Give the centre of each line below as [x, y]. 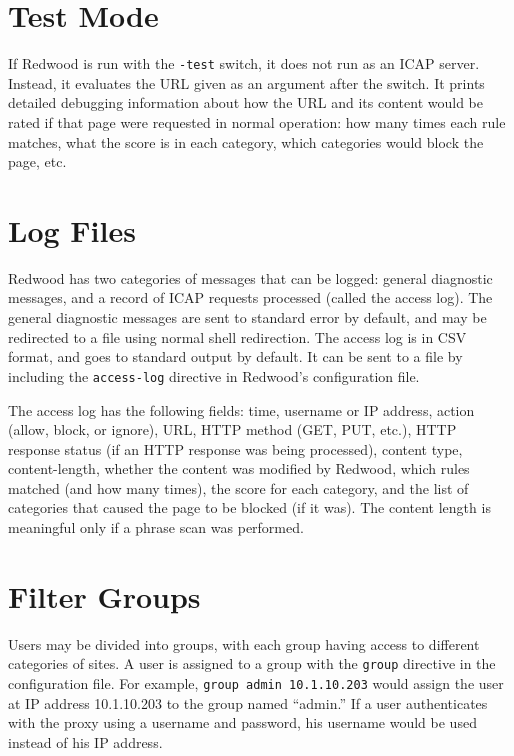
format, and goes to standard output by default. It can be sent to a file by [235, 356]
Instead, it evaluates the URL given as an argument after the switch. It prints [246, 82]
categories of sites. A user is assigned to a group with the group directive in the [252, 663]
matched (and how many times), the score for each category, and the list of [238, 487]
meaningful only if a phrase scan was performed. [156, 527]
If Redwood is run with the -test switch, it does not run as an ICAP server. [244, 63]
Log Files [72, 229]
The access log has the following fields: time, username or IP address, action [241, 409]
